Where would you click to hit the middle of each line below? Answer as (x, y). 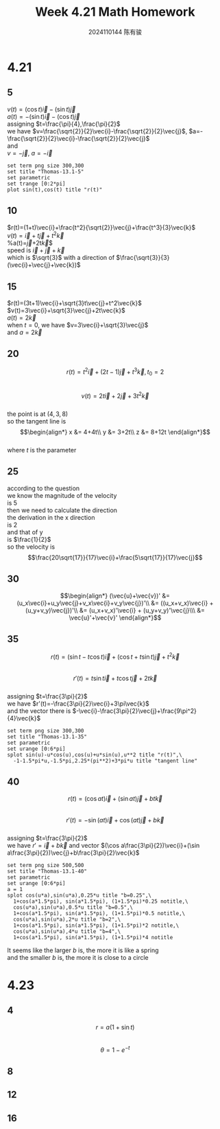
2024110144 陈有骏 (115, 32)
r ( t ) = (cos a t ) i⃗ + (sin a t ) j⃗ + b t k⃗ (115, 798)
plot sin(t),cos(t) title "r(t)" (55, 190)
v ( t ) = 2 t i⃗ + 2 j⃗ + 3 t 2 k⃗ (115, 395)
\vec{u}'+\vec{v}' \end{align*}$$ (115, 617)
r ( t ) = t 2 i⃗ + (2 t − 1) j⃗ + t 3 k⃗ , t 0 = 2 (115, 372)
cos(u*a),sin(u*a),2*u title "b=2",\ (67, 919)
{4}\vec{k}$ (24, 719)
